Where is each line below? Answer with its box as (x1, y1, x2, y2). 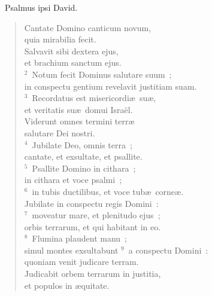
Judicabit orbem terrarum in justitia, (24, 267, 161, 280)
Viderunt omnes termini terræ (24, 115, 135, 127)
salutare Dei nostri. (24, 126, 95, 139)
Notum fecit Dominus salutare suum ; (32, 68, 172, 80)
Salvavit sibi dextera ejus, (24, 44, 119, 57)
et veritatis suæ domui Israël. (24, 103, 133, 115)
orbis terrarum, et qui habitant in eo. (24, 220, 161, 233)
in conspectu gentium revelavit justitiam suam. (24, 80, 197, 92)
